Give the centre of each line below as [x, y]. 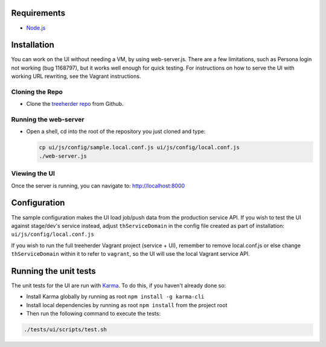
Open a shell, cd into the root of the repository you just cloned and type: [116, 131]
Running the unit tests [53, 271]
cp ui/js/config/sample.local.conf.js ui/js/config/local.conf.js [139, 148]
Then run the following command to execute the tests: [94, 314]
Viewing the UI [33, 173]
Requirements [38, 13]
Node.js [36, 28]
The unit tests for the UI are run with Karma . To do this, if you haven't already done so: [119, 285]
